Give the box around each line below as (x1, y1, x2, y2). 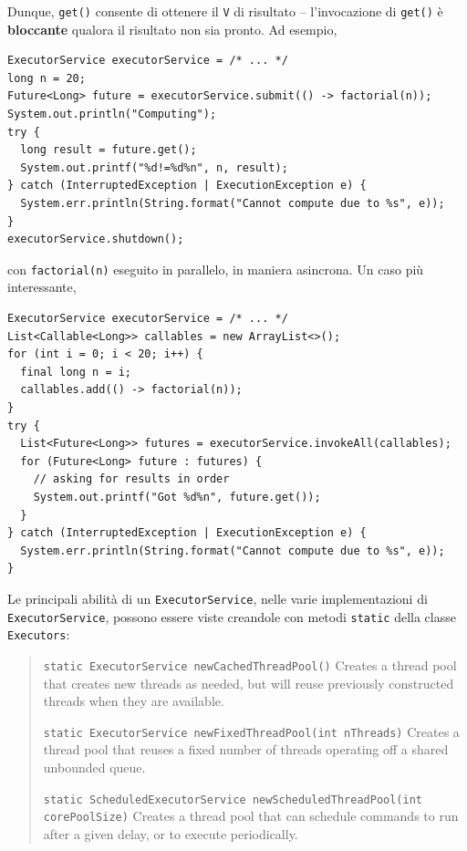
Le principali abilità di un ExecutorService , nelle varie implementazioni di (7, 588, 428, 607)
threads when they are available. (43, 691, 224, 711)
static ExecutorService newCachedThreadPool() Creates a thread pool (43, 655, 457, 674)
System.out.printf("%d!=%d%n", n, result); (20, 161, 288, 174)
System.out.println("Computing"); (7, 108, 217, 121)
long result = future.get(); (20, 143, 197, 157)
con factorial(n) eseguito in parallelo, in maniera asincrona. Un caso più (7, 259, 424, 278)
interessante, (7, 277, 77, 296)
